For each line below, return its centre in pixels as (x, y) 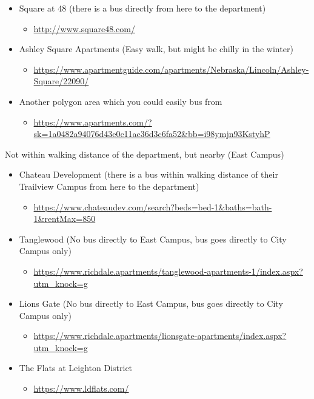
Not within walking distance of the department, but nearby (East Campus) (145, 154)
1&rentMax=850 (65, 219)
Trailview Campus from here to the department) (109, 186)
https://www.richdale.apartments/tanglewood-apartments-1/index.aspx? (168, 271)
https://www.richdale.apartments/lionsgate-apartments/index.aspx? (160, 336)
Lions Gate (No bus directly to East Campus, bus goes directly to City (151, 303)
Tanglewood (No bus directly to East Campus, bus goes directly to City (153, 239)
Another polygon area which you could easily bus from (121, 101)
